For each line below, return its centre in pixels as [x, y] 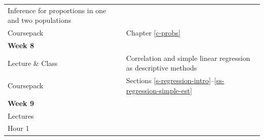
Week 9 [21, 103]
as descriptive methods [161, 68]
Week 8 [21, 45]
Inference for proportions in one [57, 10]
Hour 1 [19, 128]
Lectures [21, 115]
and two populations [39, 20]
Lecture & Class [33, 63]
